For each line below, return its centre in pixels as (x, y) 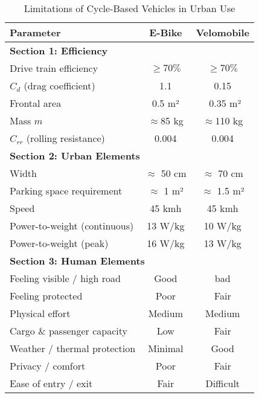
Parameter (35, 32)
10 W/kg (222, 226)
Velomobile (222, 32)
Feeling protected (46, 296)
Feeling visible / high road (65, 278)
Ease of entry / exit (51, 383)
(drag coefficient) (59, 85)
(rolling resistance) (66, 138)
